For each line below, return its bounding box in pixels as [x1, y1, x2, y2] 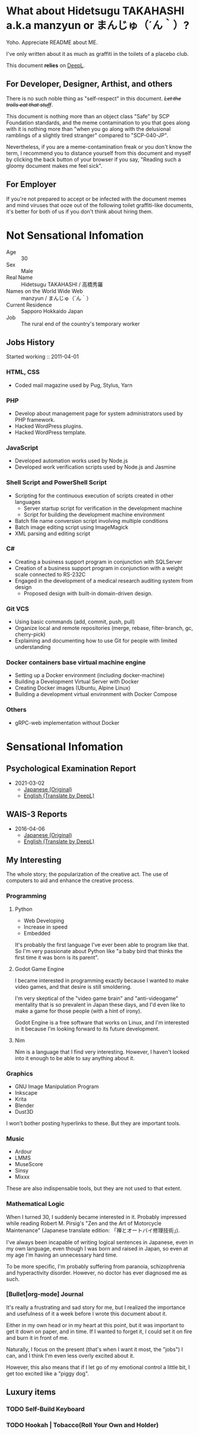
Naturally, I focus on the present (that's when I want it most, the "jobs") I [6, 1346, 183, 1353]
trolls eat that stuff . [6, 101, 53, 108]
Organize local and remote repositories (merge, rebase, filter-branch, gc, [14, 625, 193, 632]
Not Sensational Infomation [6, 228, 144, 242]
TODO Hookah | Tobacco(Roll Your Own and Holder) [6, 1421, 159, 1429]
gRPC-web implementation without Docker [14, 719, 120, 726]
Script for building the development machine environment [23, 510, 165, 518]
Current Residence [6, 301, 52, 308]
